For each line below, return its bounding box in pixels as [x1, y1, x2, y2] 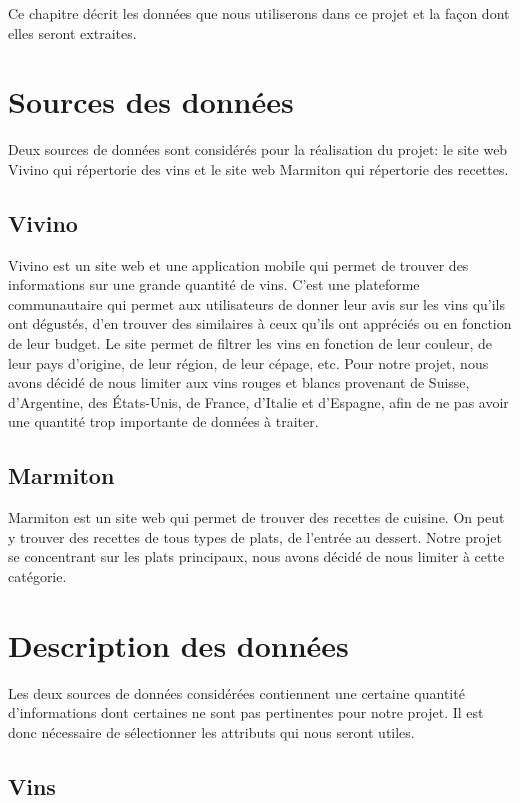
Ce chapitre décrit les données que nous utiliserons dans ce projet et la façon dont [8, 3, 510, 23]
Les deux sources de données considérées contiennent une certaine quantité [8, 682, 465, 703]
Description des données [8, 624, 349, 665]
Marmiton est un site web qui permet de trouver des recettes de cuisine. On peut [8, 507, 505, 528]
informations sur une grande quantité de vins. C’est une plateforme [8, 274, 420, 295]
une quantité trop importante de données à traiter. [8, 411, 319, 432]
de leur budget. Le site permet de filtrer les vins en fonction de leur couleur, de [8, 333, 493, 354]
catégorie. [8, 566, 67, 587]
